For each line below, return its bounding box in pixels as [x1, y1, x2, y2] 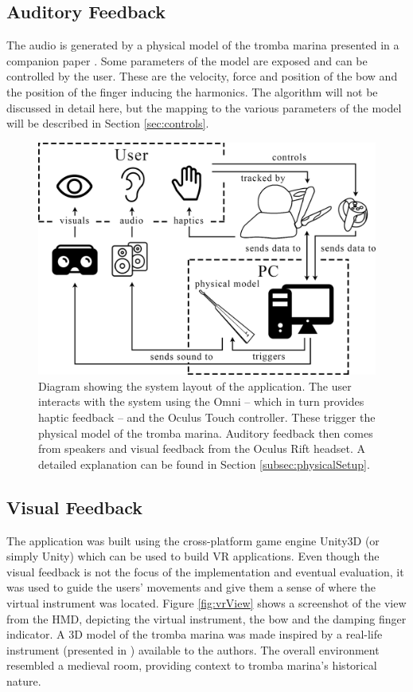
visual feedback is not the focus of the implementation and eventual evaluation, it [6, 563, 404, 580]
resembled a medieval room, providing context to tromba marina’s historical [6, 657, 377, 674]
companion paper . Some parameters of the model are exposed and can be [6, 52, 368, 69]
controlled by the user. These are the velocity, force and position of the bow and [6, 68, 398, 85]
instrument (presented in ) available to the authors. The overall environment [6, 641, 380, 658]
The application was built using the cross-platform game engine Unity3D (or [6, 532, 380, 548]
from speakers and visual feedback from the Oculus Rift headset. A [38, 440, 365, 457]
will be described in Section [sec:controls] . [6, 115, 209, 132]
